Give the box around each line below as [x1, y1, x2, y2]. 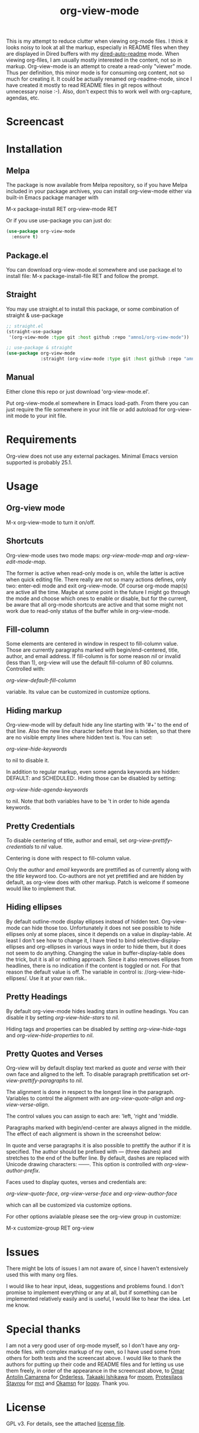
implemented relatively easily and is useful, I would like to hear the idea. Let [6, 1295, 191, 1303]
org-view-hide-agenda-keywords [6, 786, 89, 793]
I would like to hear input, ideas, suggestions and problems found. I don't [6, 1282, 184, 1290]
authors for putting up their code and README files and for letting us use [6, 1361, 184, 1368]
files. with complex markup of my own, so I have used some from [21, 1348, 181, 1355]
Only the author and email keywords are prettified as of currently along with [6, 866, 191, 873]
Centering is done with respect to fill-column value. [6, 855, 131, 861]
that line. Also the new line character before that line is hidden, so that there [6, 727, 191, 735]
